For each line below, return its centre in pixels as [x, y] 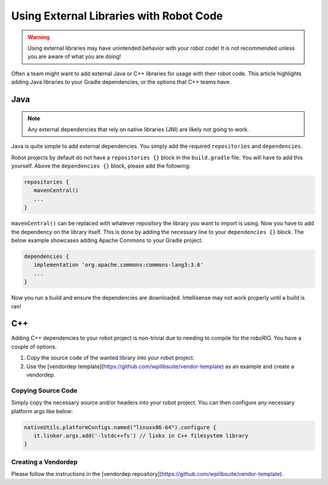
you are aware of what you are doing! [74, 57]
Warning [39, 37]
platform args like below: [42, 411]
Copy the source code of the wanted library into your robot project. [110, 358]
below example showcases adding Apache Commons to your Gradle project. [107, 240]
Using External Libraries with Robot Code [117, 16]
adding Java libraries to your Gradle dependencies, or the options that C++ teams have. [121, 82]
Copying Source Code [44, 390]
